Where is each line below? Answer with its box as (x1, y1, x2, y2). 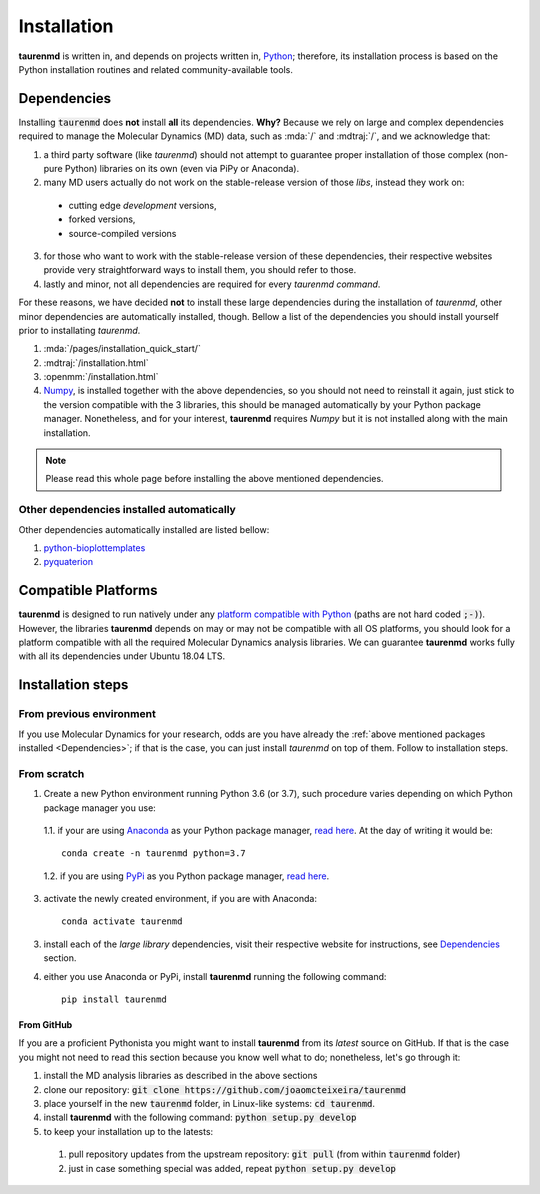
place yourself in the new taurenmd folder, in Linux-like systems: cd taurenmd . (43, 1097, 375, 1109)
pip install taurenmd (61, 994, 167, 1005)
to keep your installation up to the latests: (43, 1125, 214, 1137)
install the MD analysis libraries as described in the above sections (43, 1070, 318, 1082)
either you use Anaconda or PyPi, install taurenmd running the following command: (43, 970, 387, 982)
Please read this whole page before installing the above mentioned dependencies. (45, 473, 384, 485)
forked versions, (68, 213, 136, 225)
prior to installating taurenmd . (18, 324, 141, 336)
